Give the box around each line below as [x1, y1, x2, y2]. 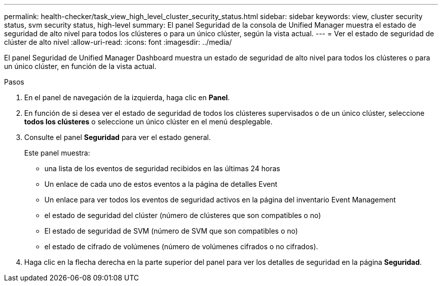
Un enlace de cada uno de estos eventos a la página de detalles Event [44, 180, 278, 188]
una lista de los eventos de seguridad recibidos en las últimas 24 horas [44, 164, 281, 173]
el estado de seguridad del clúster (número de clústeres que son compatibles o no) [44, 211, 321, 220]
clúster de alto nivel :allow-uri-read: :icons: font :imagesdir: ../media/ [4, 38, 232, 46]
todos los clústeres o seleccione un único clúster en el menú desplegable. [24, 117, 272, 126]
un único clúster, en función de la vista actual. [4, 62, 156, 70]
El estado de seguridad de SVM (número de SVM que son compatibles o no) [44, 227, 298, 235]
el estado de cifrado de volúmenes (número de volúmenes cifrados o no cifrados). [44, 242, 318, 251]
